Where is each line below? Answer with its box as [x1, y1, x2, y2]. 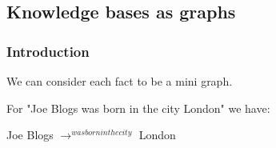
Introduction [6, 41, 90, 61]
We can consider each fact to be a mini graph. [6, 73, 233, 89]
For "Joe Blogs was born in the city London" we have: [6, 99, 270, 116]
